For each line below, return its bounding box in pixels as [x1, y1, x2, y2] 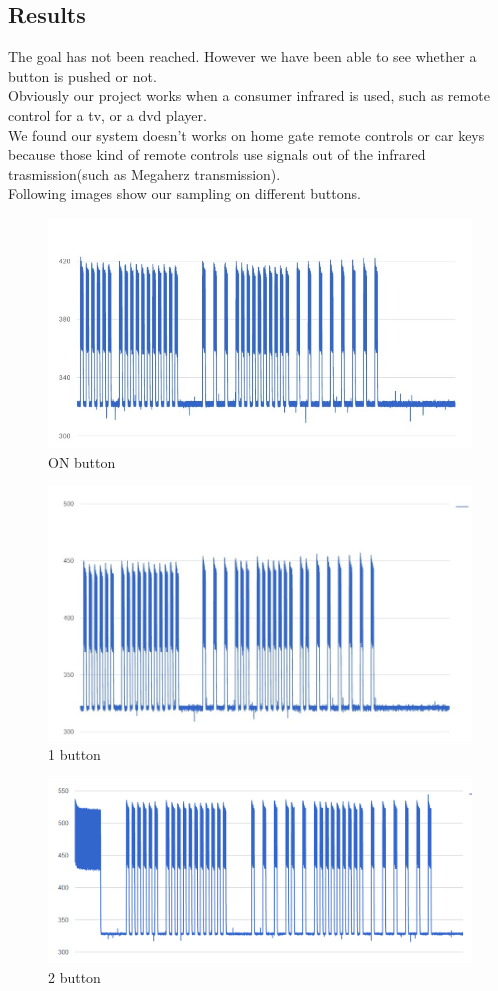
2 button [48, 966, 101, 987]
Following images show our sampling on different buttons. [8, 183, 361, 204]
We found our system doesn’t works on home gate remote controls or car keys [8, 124, 485, 145]
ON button [48, 451, 116, 472]
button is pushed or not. [8, 65, 157, 86]
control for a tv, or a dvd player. [8, 104, 207, 125]
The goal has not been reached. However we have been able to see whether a [8, 46, 477, 67]
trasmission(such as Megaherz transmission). [8, 163, 281, 184]
